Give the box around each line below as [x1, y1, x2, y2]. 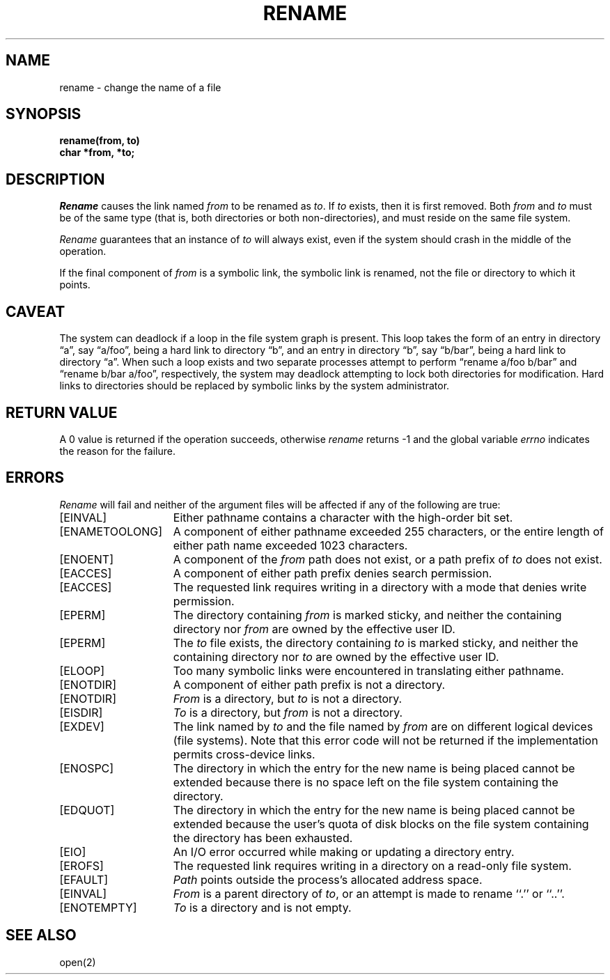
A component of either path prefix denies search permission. [173, 566, 492, 580]
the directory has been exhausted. [173, 830, 353, 845]
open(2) [59, 956, 96, 968]
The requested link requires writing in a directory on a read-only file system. [173, 858, 572, 873]
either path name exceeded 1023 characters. [173, 538, 408, 552]
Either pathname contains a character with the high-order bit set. [173, 510, 513, 524]
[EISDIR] [59, 705, 103, 720]
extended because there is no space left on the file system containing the [173, 775, 558, 789]
